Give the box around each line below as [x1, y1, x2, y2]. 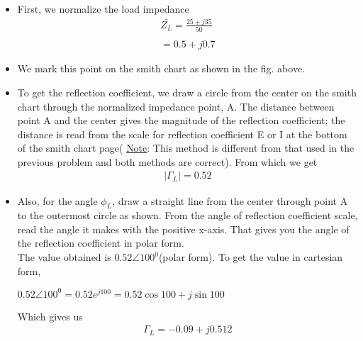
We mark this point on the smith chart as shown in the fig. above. [17, 61, 306, 76]
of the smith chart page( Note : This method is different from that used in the [17, 140, 354, 155]
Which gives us [17, 308, 83, 323]
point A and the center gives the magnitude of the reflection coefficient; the [17, 113, 345, 128]
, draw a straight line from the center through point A [112, 193, 348, 208]
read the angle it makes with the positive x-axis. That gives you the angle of [17, 221, 350, 236]
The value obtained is [17, 250, 111, 264]
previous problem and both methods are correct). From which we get [17, 154, 318, 169]
